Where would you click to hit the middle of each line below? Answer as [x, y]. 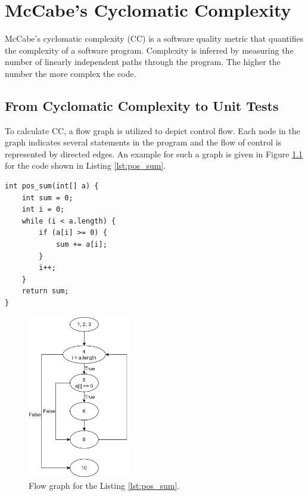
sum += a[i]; [81, 245]
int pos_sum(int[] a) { [52, 186]
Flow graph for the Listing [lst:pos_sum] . [104, 485]
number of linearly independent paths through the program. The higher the [143, 62]
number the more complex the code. [71, 73]
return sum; [45, 291]
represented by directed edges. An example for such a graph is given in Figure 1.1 [154, 154]
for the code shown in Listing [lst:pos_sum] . [85, 165]
